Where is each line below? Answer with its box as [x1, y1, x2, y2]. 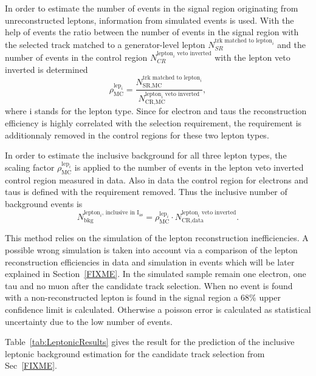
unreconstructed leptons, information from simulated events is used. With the [5, 13, 294, 26]
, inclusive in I [101, 210, 139, 216]
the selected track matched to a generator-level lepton [5, 38, 205, 50]
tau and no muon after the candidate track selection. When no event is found [5, 279, 293, 292]
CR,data [181, 217, 204, 224]
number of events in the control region [5, 50, 148, 63]
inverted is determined [5, 63, 88, 75]
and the [277, 38, 306, 50]
